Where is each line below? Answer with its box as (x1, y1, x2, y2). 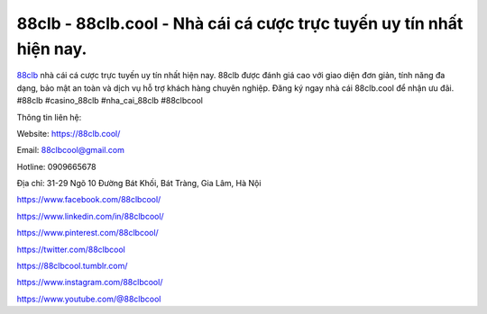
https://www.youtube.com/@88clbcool (16, 293, 161, 304)
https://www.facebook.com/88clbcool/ (16, 194, 161, 205)
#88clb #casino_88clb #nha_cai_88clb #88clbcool (16, 95, 203, 106)
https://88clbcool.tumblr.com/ (16, 261, 128, 272)
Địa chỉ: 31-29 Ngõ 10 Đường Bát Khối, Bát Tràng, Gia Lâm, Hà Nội (16, 178, 262, 189)
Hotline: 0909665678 (16, 161, 96, 172)
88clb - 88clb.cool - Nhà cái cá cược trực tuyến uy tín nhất (16, 13, 464, 33)
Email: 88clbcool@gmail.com (16, 145, 125, 156)
